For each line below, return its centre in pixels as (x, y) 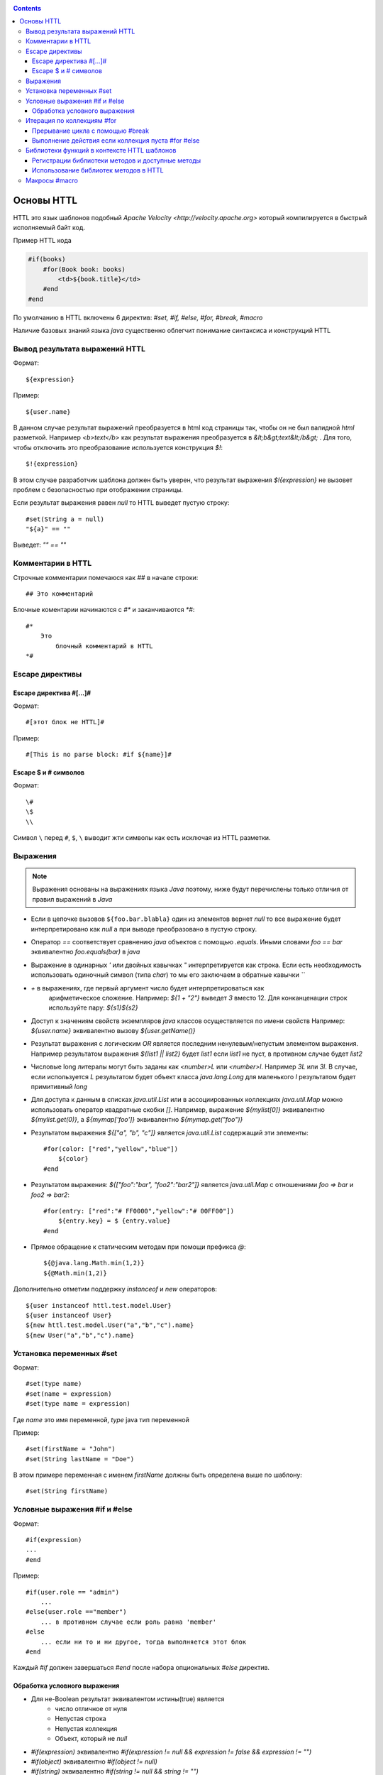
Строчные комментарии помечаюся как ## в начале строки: (106, 577)
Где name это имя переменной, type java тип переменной (101, 1419)
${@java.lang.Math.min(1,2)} (94, 1263)
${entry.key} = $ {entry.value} (114, 1221)
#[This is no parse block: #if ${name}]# (99, 755)
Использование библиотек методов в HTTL (98, 170)
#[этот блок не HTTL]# (65, 722)
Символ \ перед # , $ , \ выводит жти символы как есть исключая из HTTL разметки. (142, 838)
